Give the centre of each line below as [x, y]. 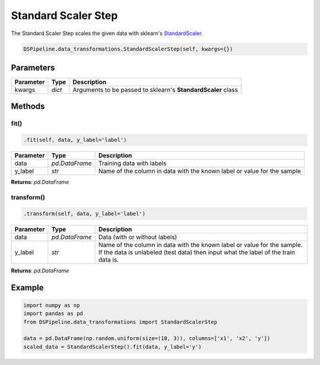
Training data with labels [132, 163]
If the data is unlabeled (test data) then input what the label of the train [197, 252]
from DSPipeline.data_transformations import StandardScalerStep [120, 322]
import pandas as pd [53, 314]
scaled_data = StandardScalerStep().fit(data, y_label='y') [113, 347]
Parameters [33, 67]
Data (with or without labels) [137, 237]
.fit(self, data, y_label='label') [75, 140]
